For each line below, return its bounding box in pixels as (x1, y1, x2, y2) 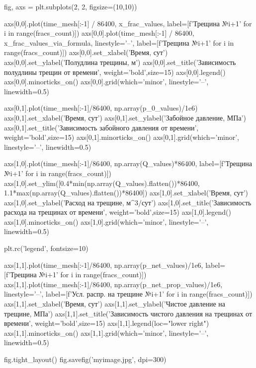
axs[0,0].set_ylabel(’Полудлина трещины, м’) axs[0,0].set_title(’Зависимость (4, 57, 236, 67)
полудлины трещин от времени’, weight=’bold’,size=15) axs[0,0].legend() (4, 66, 226, 77)
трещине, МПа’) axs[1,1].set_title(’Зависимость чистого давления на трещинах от (4, 308, 253, 318)
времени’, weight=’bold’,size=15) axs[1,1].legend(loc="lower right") (4, 318, 209, 328)
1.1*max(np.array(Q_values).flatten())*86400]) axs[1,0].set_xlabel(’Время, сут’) (4, 187, 248, 198)
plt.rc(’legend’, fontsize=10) (4, 243, 88, 253)
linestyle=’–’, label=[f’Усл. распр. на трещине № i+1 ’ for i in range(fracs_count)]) (4, 289, 253, 299)
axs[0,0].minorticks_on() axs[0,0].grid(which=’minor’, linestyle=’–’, (4, 76, 209, 87)
